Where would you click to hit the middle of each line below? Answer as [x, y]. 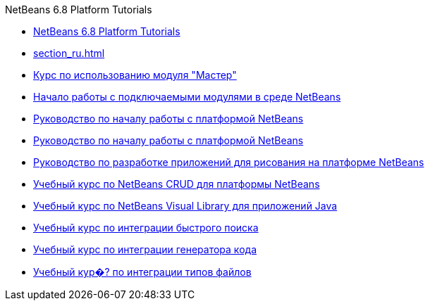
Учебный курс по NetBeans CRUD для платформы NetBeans [177, 184]
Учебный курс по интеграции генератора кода [145, 249]
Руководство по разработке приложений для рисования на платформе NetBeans [229, 162]
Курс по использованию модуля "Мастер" [135, 75]
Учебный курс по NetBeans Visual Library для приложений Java [185, 206]
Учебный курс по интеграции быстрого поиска [146, 228]
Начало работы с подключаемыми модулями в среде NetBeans [187, 97]
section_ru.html [69, 53]
